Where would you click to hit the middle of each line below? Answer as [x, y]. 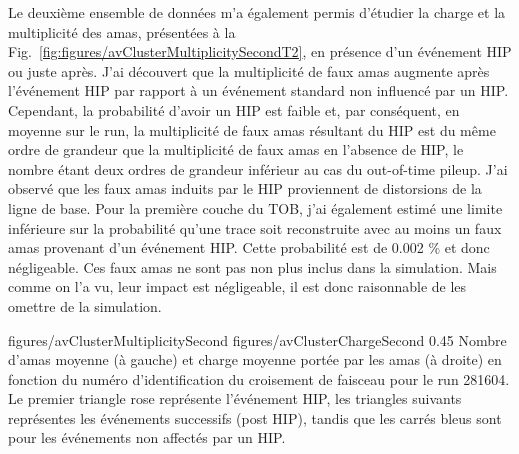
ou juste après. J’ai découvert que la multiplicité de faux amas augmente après [249, 70]
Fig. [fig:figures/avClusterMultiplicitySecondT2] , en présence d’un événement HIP [260, 51]
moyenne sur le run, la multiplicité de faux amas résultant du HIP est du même [252, 129]
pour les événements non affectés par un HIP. [147, 437]
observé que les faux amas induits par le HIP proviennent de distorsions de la [245, 188]
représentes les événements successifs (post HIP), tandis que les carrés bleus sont [255, 417]
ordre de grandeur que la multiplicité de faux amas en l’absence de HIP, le [236, 149]
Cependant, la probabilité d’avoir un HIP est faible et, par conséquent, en [234, 109]
